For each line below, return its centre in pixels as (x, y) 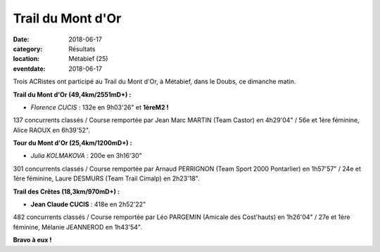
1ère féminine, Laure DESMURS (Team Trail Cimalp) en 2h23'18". (106, 178)
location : (26, 59)
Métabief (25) (88, 59)
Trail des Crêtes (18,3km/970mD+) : (66, 191)
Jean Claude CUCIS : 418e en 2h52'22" (88, 204)
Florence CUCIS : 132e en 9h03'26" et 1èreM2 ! (100, 107)
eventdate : (29, 68)
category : (28, 48)
